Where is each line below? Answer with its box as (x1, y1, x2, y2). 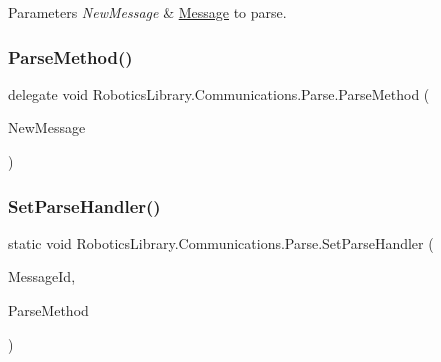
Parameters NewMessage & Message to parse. (8, 2, 287, 22)
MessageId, (8, 266, 76, 287)
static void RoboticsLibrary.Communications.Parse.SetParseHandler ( (8, 232, 434, 253)
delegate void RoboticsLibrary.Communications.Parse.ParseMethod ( (8, 83, 430, 104)
